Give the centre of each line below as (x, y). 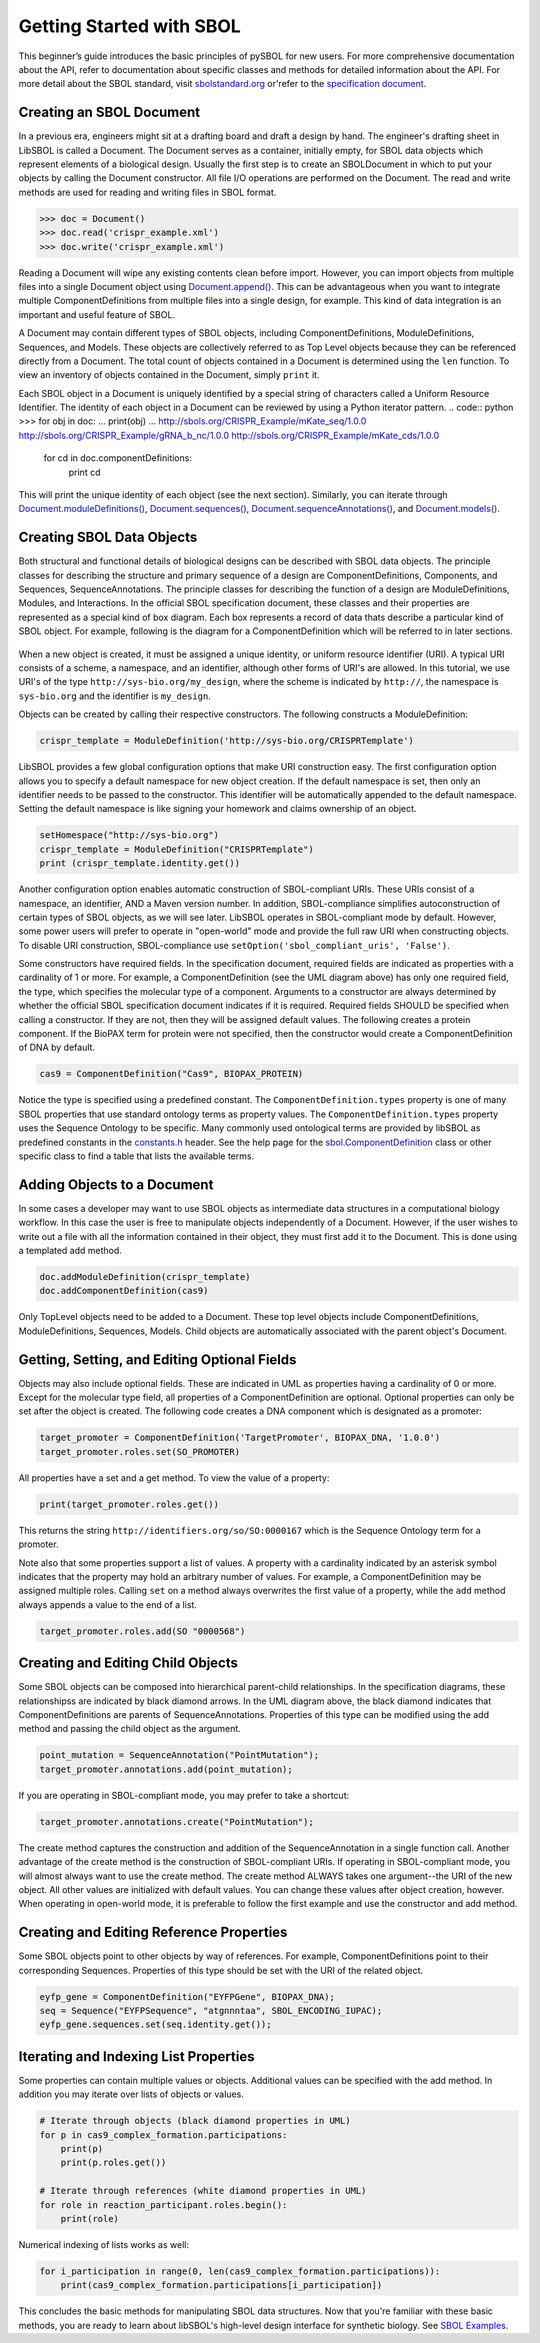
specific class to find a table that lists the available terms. (136, 1156)
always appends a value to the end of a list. (107, 1604)
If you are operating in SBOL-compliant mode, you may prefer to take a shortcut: (184, 1795)
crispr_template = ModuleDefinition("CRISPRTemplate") (176, 849)
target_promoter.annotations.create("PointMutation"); (176, 1821)
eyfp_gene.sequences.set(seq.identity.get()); (155, 2024)
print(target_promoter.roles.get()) (129, 1504)
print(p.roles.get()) (113, 2163)
